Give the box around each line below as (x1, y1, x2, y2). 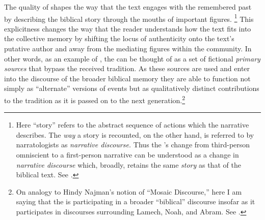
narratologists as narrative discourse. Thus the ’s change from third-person (16, 139, 250, 150)
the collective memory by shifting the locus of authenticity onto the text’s (4, 33, 234, 44)
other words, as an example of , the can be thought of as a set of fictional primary (4, 53, 260, 64)
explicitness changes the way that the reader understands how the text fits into (4, 23, 251, 34)
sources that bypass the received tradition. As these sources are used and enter (4, 63, 250, 74)
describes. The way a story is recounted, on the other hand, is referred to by (16, 129, 254, 140)
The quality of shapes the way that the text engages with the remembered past (4, 2, 252, 12)
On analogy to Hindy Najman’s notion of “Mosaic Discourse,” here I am (16, 186, 242, 197)
